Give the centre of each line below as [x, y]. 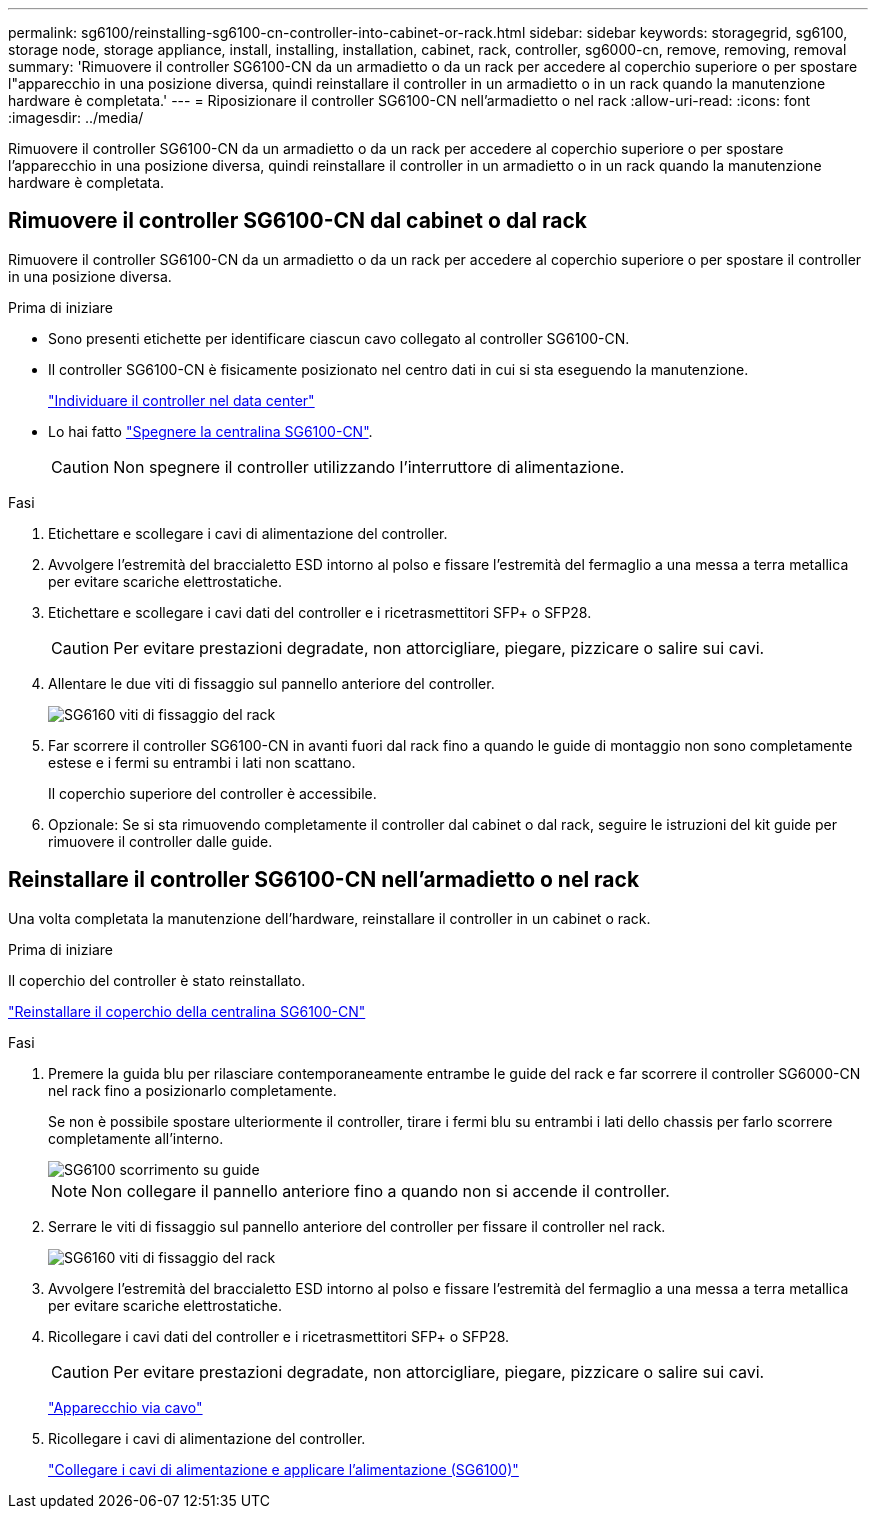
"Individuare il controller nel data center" [181, 400]
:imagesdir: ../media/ [76, 117]
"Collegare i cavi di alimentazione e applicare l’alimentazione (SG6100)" [283, 1469]
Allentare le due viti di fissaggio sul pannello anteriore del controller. [271, 683]
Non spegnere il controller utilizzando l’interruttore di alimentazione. [369, 466]
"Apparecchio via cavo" [125, 1407]
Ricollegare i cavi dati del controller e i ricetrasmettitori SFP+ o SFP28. [279, 1336]
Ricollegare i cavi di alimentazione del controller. [207, 1438]
